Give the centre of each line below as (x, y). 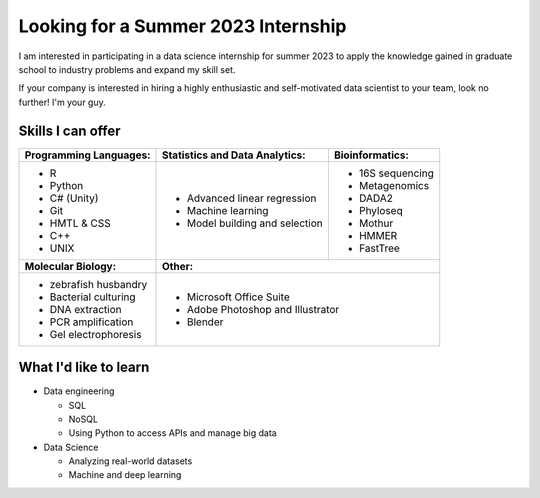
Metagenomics (394, 185)
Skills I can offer (69, 130)
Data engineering (79, 391)
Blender (205, 322)
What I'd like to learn (84, 367)
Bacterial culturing (92, 297)
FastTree (379, 248)
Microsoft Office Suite (238, 297)
